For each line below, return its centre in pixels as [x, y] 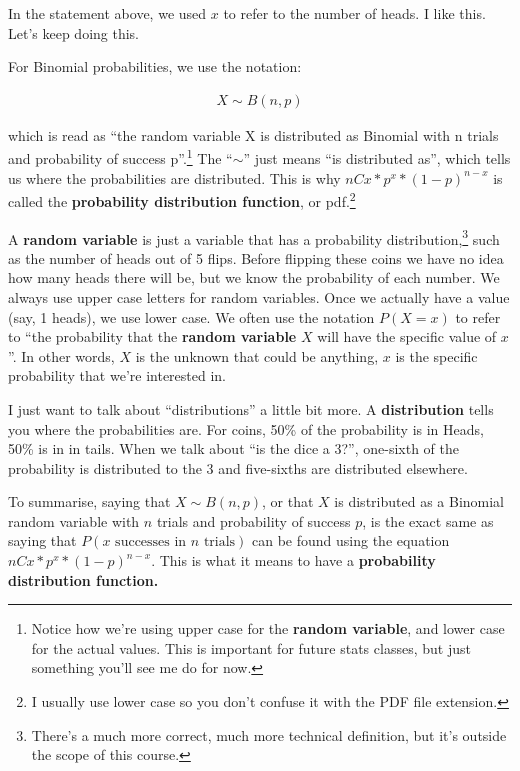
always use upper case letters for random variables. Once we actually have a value [259, 296]
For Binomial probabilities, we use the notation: [155, 66]
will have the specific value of [407, 336]
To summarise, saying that [89, 501]
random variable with [74, 520]
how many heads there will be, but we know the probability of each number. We [254, 277]
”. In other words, [61, 355]
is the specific [436, 355]
